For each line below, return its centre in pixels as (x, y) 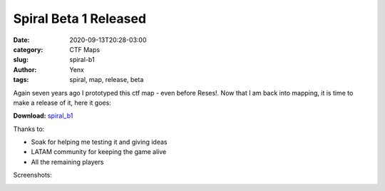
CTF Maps (84, 49)
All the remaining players (67, 162)
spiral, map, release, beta (107, 80)
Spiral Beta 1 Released (79, 19)
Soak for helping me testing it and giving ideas (99, 142)
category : (28, 49)
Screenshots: (33, 175)
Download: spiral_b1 (43, 116)
